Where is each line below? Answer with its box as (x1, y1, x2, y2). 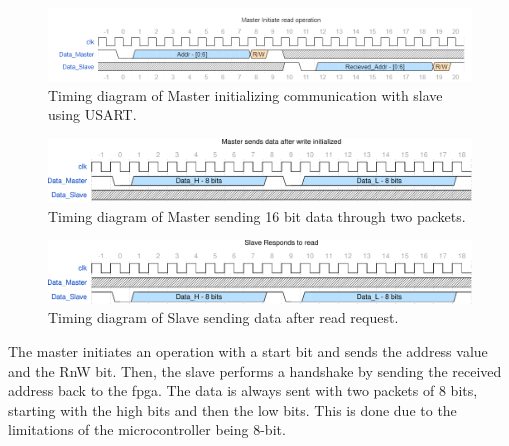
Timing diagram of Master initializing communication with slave (48, 84, 443, 105)
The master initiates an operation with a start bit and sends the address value (8, 341, 488, 361)
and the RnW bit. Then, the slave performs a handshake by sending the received (8, 360, 502, 381)
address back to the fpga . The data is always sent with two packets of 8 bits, (8, 380, 478, 401)
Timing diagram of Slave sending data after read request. (48, 307, 399, 328)
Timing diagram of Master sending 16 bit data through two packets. (48, 205, 466, 226)
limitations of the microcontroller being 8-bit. (8, 419, 286, 440)
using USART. (48, 104, 137, 125)
